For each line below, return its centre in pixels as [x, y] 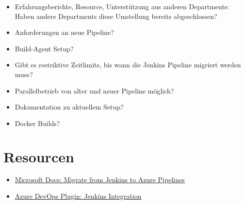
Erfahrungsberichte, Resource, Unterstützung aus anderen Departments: [122, 6]
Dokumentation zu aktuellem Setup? [69, 107]
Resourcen [39, 156]
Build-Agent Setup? [44, 48]
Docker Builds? [37, 123]
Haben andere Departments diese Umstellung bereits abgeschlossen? [116, 16]
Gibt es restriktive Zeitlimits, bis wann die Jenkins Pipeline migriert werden [128, 65]
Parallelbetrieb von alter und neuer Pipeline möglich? [94, 90]
